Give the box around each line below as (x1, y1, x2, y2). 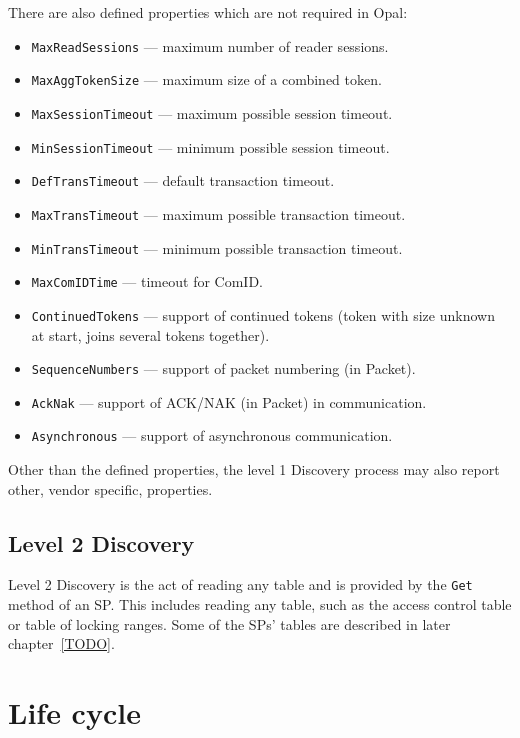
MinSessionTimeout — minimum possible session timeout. (31, 136, 390, 157)
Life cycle (8, 692, 141, 733)
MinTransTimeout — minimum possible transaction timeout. (31, 237, 403, 258)
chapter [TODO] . (8, 633, 115, 654)
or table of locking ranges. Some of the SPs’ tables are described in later (8, 613, 451, 634)
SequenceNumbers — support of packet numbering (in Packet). (31, 358, 416, 379)
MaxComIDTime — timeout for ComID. (31, 271, 263, 292)
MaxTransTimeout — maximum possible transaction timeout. (31, 203, 406, 224)
